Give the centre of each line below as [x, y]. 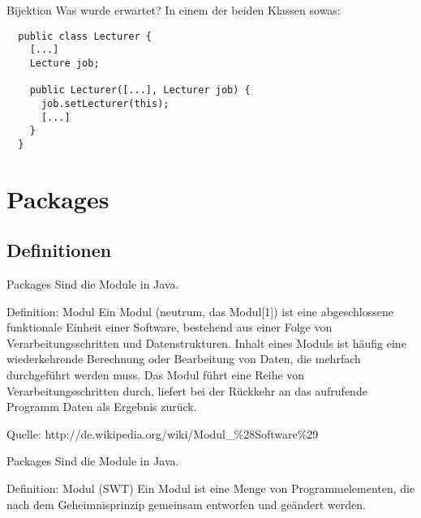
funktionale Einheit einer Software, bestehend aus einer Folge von [170, 327]
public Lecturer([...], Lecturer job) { [140, 90]
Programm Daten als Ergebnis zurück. [102, 407]
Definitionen [59, 250]
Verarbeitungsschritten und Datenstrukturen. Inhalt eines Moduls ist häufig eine [206, 342]
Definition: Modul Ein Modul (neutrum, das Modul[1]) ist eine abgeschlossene [200, 311]
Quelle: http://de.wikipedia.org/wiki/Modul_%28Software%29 [163, 433]
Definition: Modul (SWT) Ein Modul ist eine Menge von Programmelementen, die [211, 488]
